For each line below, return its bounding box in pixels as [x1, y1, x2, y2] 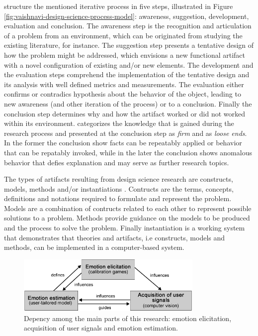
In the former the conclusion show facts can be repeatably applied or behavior [4, 137, 242, 148]
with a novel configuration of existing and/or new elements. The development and [4, 59, 254, 70]
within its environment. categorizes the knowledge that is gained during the [4, 118, 234, 128]
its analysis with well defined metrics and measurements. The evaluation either [4, 79, 244, 89]
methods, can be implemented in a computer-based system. [4, 242, 184, 252]
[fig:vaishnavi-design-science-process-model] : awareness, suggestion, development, [4, 10, 249, 21]
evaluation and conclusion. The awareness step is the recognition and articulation [4, 20, 252, 31]
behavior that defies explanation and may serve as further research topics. [4, 157, 229, 167]
